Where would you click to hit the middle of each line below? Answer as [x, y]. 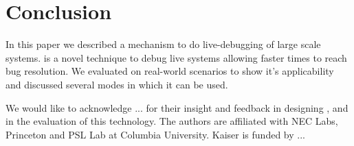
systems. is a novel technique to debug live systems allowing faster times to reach [176, 57]
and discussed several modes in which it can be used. [117, 84]
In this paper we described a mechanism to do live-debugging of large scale [163, 44]
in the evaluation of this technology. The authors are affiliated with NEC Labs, [172, 121]
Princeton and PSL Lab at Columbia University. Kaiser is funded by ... [155, 134]
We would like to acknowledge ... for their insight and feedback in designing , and [177, 107]
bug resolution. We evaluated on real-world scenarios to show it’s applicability [170, 71]
